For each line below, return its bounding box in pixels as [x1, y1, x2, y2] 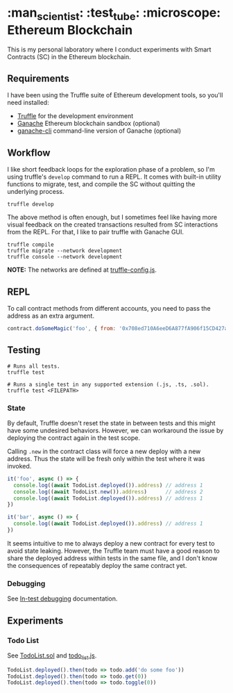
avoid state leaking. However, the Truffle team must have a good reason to [7, 546, 220, 555]
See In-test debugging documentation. [7, 594, 118, 603]
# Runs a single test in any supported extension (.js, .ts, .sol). [7, 381, 209, 388]
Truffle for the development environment [17, 112, 134, 120]
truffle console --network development [7, 254, 123, 261]
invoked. [7, 462, 32, 470]
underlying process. [7, 188, 64, 196]
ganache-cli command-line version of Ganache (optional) [17, 127, 182, 135]
